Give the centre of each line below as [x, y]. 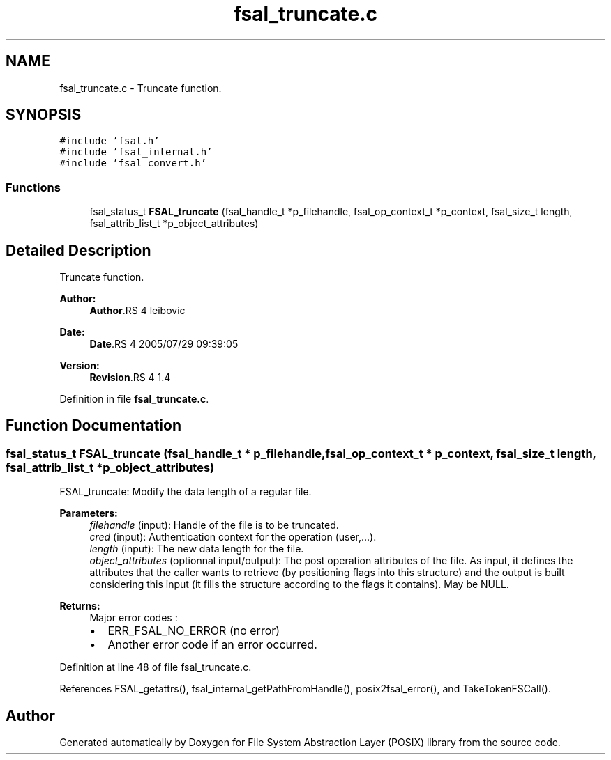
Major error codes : [134, 618]
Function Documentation [93, 426]
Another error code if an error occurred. [212, 645]
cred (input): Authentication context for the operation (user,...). [233, 537]
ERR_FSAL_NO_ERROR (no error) [194, 631]
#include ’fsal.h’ [110, 141]
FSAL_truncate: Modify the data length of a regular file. [186, 492]
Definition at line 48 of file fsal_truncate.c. [156, 667]
